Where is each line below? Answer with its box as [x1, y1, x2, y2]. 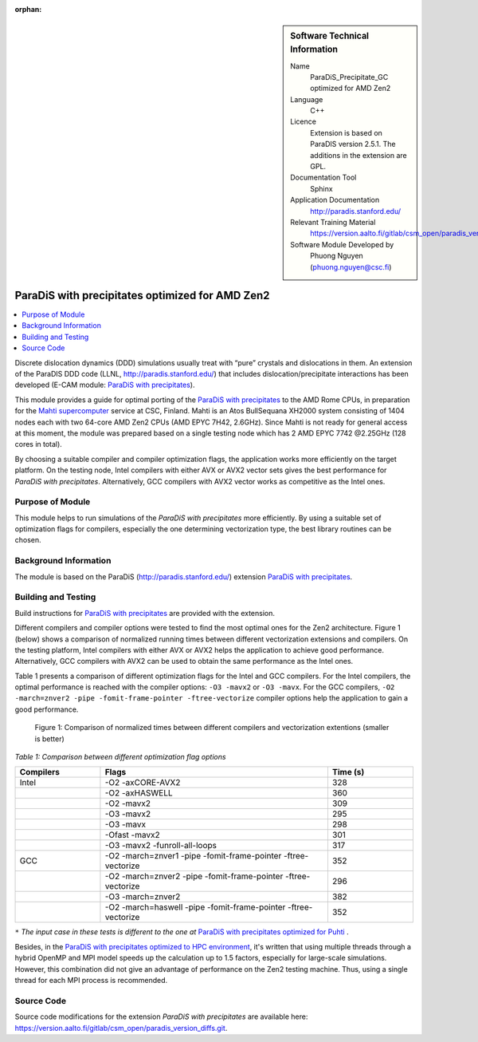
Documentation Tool [290, 172, 357, 183]
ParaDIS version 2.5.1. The [310, 140, 396, 149]
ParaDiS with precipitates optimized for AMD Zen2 [14, 288, 270, 302]
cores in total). [14, 440, 63, 449]
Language [290, 94, 323, 104]
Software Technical [290, 30, 370, 41]
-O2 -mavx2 [104, 798, 151, 809]
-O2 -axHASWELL [104, 787, 173, 799]
